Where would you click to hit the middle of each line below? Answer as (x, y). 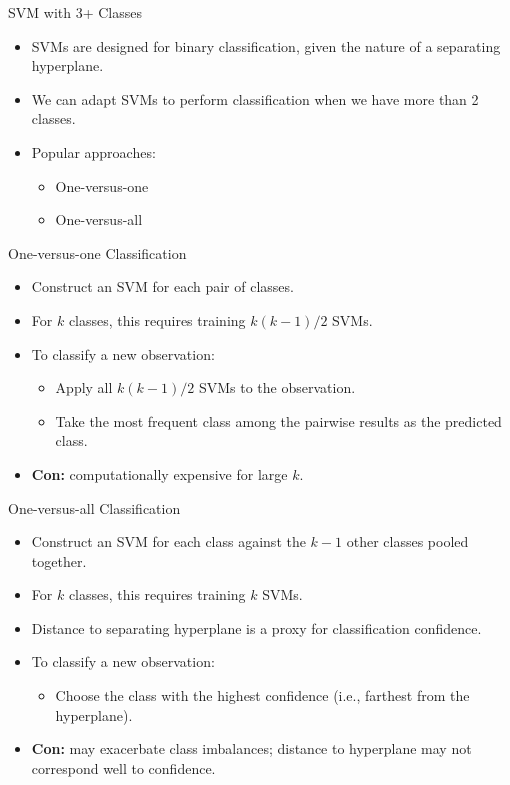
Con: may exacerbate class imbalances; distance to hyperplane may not (251, 748)
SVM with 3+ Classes (75, 12)
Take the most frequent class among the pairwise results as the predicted (278, 420)
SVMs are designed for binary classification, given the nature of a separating (266, 45)
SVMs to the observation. (277, 387)
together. (59, 560)
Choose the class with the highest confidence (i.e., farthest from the (262, 695)
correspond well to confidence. (123, 767)
